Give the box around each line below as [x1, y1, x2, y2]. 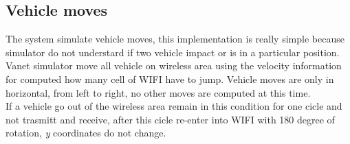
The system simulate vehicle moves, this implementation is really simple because [6, 32, 344, 46]
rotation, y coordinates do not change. [6, 125, 166, 140]
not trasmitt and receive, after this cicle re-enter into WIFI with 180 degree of [6, 112, 335, 126]
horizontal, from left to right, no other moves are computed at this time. [6, 85, 311, 99]
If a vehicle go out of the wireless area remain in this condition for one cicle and [6, 99, 342, 113]
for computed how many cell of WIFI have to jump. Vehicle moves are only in [6, 71, 334, 86]
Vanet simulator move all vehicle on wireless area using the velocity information [6, 58, 342, 73]
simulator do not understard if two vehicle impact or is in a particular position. [6, 45, 340, 59]
